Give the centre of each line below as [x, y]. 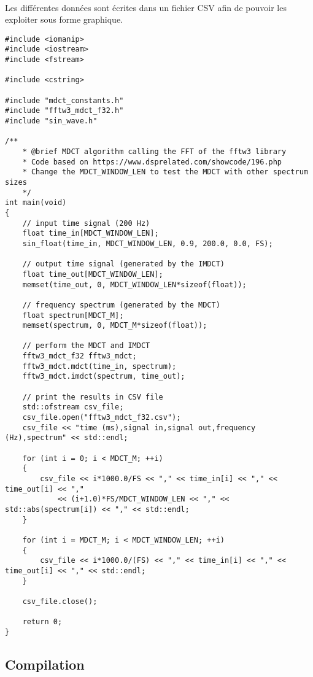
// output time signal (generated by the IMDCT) [123, 264]
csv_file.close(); [60, 601]
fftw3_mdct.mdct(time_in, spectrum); [99, 366]
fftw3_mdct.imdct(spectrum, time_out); [104, 377]
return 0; [42, 622]
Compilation [45, 664]
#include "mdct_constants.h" [64, 100]
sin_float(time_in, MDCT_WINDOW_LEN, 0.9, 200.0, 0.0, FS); [148, 243]
